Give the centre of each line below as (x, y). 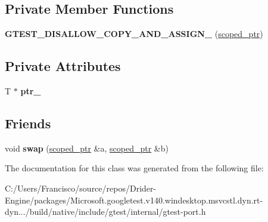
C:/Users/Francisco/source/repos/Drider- (81, 188)
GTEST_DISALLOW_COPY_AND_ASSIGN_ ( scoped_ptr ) (134, 34)
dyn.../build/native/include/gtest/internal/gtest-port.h (105, 212)
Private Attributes (63, 66)
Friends (28, 123)
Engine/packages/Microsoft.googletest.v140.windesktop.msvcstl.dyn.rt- (134, 200)
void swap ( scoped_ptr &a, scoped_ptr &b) (87, 148)
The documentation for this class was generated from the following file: (134, 168)
